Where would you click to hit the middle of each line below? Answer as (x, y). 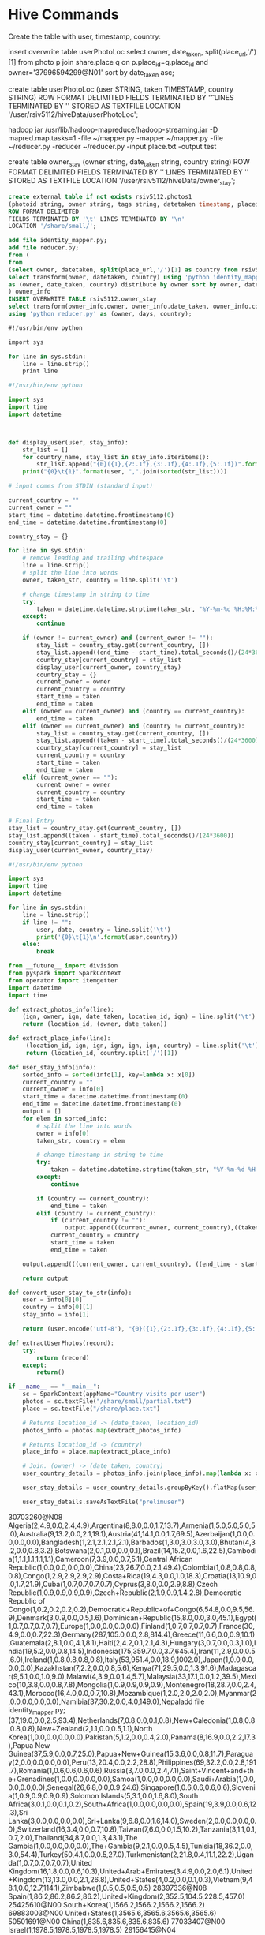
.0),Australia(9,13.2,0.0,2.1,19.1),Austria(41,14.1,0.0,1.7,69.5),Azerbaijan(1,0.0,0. (132, 1533)
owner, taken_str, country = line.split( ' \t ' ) (100, 580)
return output (45, 1278)
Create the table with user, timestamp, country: (85, 36)
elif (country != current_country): (97, 1213)
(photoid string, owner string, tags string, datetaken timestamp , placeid (135, 204)
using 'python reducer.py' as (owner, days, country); (100, 314)
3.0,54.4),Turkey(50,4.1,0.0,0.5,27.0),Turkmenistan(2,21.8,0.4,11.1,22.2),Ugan (131, 1854)
